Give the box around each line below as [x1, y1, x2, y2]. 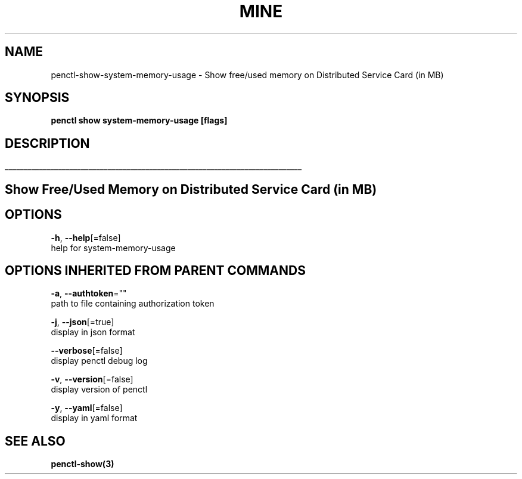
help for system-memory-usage [51, 242, 176, 253]
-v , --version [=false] [51, 374, 133, 385]
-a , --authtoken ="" [51, 288, 127, 299]
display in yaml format [51, 413, 138, 424]
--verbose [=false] [51, 345, 123, 356]
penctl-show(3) [51, 459, 114, 469]
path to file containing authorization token [51, 298, 215, 309]
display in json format [51, 327, 135, 338]
